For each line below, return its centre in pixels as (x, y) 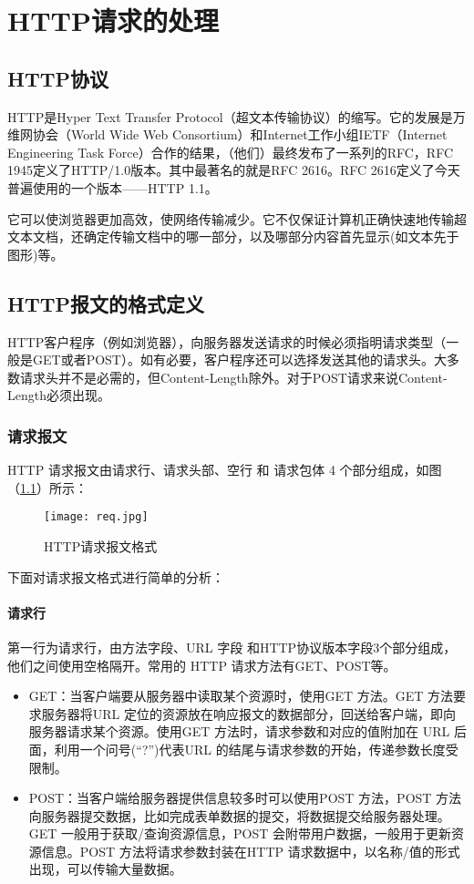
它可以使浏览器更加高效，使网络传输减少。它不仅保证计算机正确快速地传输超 (237, 218)
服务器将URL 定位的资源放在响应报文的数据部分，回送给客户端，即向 (249, 713)
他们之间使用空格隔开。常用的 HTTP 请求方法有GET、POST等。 (202, 665)
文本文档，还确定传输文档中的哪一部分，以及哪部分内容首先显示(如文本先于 (233, 236)
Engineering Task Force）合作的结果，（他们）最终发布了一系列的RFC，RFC (230, 152)
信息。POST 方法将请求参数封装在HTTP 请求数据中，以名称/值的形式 (251, 851)
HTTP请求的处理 (113, 21)
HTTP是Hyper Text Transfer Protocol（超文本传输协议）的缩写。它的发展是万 (237, 116)
